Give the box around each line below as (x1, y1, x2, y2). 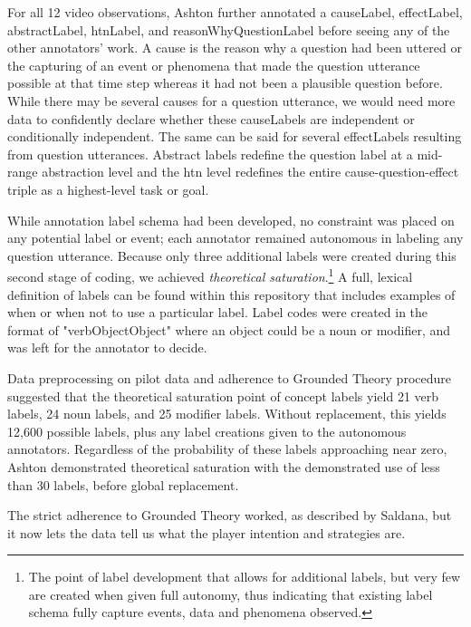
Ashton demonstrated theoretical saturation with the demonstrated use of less (7, 457, 440, 476)
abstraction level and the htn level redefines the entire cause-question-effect (42, 162, 459, 181)
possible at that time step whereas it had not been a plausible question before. (7, 73, 443, 92)
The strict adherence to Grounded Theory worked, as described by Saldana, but (7, 506, 452, 525)
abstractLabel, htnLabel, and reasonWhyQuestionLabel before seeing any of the (7, 20, 450, 39)
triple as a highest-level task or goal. (7, 179, 209, 198)
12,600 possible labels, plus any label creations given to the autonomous (7, 421, 407, 440)
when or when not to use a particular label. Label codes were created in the (7, 303, 428, 322)
